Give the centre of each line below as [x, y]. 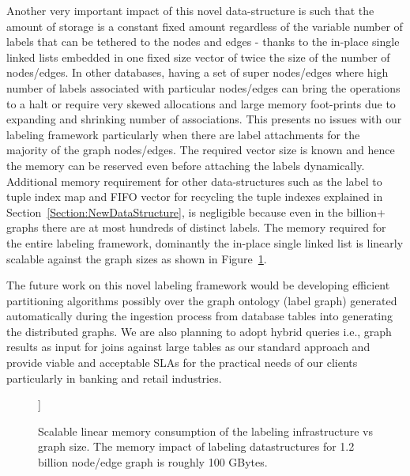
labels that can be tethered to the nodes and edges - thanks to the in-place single [203, 42]
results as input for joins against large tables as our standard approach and [188, 347]
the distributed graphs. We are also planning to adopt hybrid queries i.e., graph [199, 331]
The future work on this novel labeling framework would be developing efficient [198, 285]
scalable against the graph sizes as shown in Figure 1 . [137, 258]
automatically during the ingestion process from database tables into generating [200, 316]
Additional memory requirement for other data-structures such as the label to [194, 181]
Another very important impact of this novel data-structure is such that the [190, 10]
